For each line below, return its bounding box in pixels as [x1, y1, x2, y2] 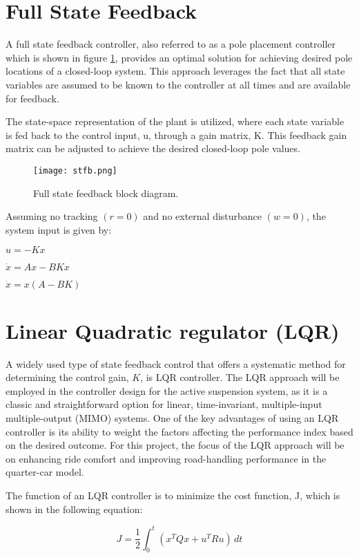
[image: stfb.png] [33, 165, 117, 176]
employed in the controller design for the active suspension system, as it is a [6, 383, 328, 398]
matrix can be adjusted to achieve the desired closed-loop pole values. [6, 141, 300, 156]
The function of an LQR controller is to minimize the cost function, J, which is [6, 488, 340, 502]
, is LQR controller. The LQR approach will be [140, 370, 340, 384]
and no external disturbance [143, 209, 262, 223]
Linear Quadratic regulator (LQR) [6, 316, 340, 344]
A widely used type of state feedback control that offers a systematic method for [6, 356, 346, 371]
